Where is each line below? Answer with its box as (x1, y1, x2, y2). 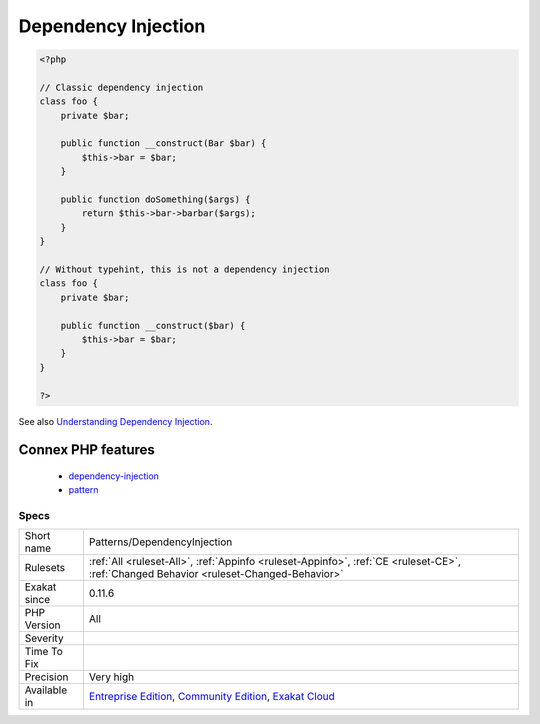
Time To (24, 645, 64, 659)
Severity (24, 631, 64, 645)
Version (24, 618, 61, 632)
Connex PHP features (18, 441, 155, 459)
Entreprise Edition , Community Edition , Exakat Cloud (88, 690, 335, 704)
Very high (88, 670, 135, 684)
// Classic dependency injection (39, 81, 204, 93)
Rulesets (24, 561, 65, 575)
